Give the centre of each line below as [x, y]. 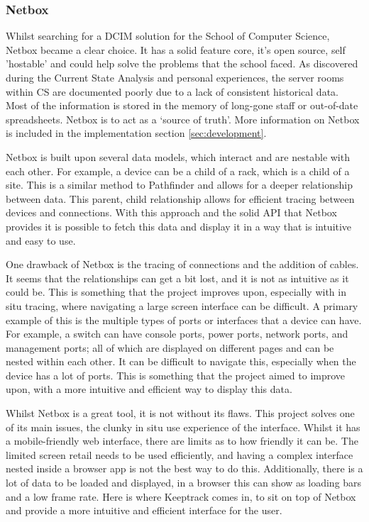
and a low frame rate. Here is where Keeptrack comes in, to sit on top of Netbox [181, 496]
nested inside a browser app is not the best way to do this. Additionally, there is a [184, 468]
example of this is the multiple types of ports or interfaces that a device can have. [184, 320]
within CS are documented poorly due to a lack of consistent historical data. [172, 91]
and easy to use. [41, 240]
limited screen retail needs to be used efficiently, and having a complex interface [180, 454]
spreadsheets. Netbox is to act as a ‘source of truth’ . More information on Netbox [183, 119]
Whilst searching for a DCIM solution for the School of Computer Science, [168, 36]
